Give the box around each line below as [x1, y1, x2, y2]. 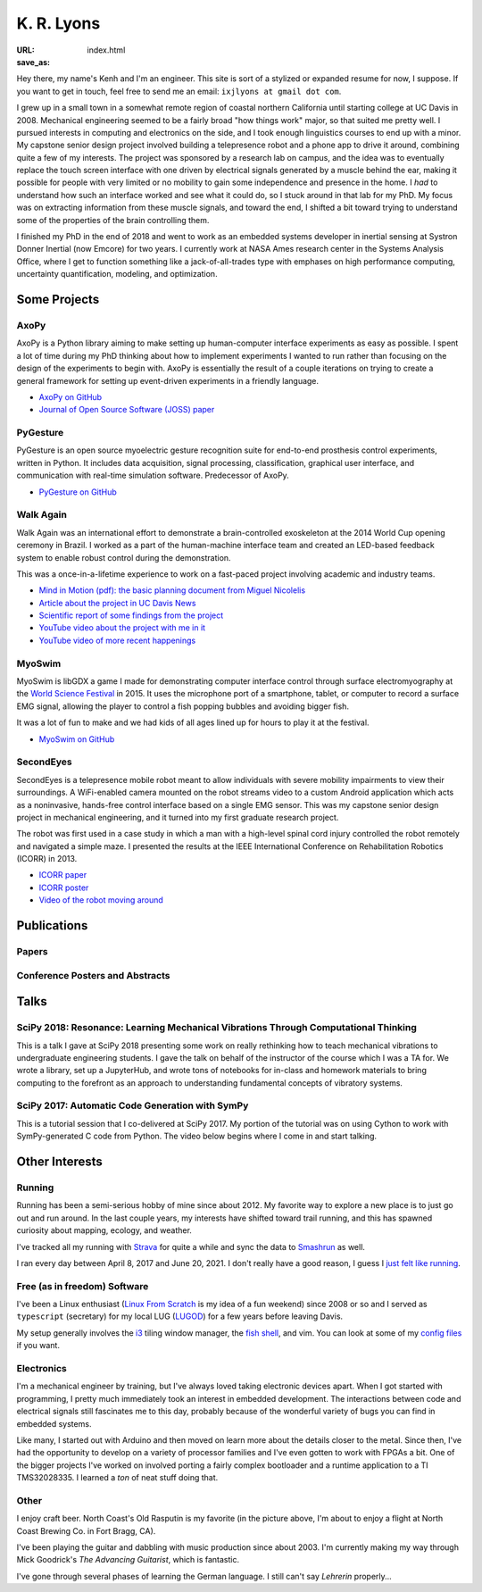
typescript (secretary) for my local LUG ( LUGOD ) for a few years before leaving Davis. [16, 1311, 344, 1321]
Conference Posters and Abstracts [16, 969, 170, 981]
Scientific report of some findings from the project [38, 610, 224, 621]
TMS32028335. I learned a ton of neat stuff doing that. [16, 1472, 219, 1483]
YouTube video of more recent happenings [38, 635, 196, 646]
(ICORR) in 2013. [16, 854, 78, 864]
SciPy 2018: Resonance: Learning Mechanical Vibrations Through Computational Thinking [16, 1021, 417, 1034]
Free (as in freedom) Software [16, 1279, 149, 1292]
